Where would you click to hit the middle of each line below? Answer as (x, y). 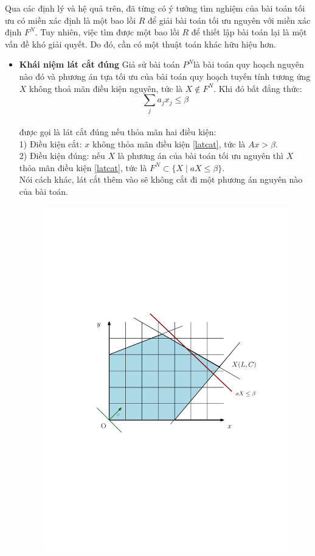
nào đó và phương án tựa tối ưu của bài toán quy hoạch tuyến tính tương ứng (165, 76)
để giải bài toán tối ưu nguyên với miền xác (229, 20)
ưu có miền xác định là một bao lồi (71, 20)
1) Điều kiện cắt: (50, 143)
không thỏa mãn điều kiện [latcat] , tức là (169, 143)
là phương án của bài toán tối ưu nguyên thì (200, 156)
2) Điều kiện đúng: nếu (62, 156)
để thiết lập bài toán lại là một (249, 32)
